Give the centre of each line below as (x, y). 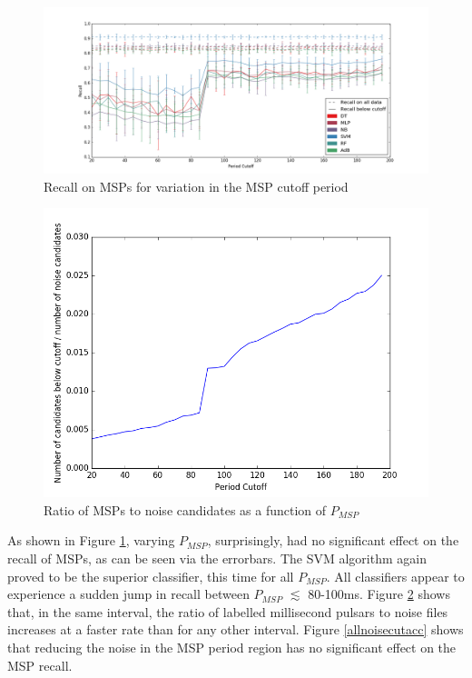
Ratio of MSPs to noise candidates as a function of (185, 509)
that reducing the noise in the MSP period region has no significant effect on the (232, 647)
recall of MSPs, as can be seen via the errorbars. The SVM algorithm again (217, 558)
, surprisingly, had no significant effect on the (333, 540)
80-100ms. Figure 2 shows (379, 594)
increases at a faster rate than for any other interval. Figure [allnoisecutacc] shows (236, 629)
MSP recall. (40, 665)
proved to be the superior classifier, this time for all (151, 576)
